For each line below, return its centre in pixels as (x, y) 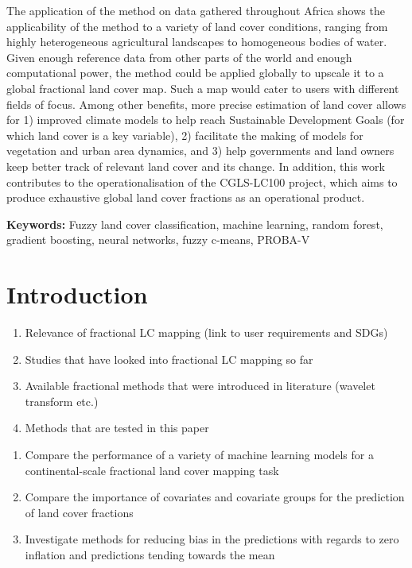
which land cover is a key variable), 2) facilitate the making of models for (185, 135)
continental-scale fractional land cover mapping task (152, 470)
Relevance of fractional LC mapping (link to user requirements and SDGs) (206, 332)
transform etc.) (62, 401)
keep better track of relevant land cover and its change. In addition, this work (196, 166)
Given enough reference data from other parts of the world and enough (179, 57)
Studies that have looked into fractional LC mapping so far (169, 359)
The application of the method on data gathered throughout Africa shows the (196, 10)
